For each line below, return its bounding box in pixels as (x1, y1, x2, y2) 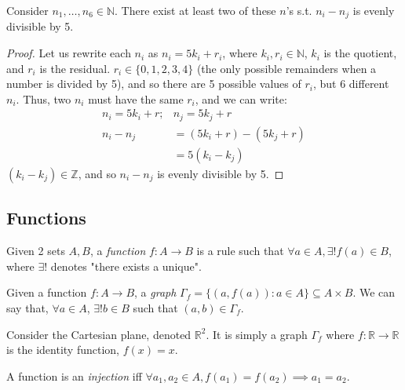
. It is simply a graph (206, 326, 308, 342)
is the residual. (39, 60, 111, 76)
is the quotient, (323, 45, 397, 61)
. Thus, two (16, 90, 71, 107)
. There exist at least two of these (115, 2, 276, 18)
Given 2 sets (6, 242, 65, 259)
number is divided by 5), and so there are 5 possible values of (6, 75, 301, 92)
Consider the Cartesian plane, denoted (6, 326, 192, 342)
